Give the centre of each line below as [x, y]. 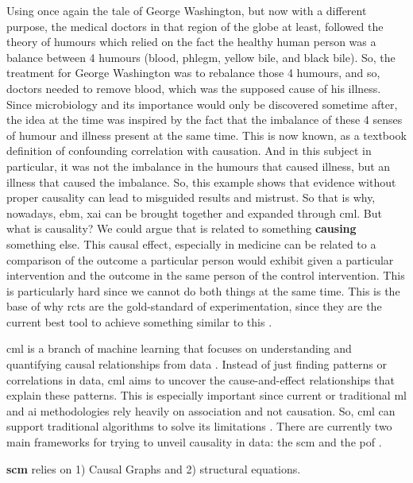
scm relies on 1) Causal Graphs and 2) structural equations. [154, 468]
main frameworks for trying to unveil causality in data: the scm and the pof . [194, 442]
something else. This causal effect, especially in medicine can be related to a [191, 243]
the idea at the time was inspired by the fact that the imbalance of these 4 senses [205, 120]
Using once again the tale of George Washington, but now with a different [187, 10]
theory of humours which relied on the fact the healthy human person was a [191, 42]
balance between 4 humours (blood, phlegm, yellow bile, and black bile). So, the [201, 57]
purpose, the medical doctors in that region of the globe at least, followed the [195, 26]
